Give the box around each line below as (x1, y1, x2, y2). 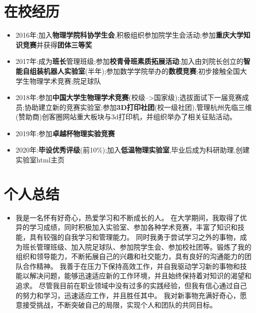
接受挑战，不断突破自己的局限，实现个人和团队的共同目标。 (22, 300, 217, 310)
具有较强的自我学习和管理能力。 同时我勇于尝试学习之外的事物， (29, 231, 240, 242)
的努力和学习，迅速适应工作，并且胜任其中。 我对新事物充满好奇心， (15, 290, 240, 300)
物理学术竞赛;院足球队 (29, 75, 101, 86)
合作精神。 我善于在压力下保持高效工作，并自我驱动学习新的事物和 (22, 261, 240, 271)
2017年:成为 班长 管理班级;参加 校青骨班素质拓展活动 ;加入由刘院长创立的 (15, 56, 244, 66)
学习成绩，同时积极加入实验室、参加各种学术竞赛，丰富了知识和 (29, 222, 238, 232)
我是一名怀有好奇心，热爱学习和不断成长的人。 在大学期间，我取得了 (15, 212, 240, 222)
